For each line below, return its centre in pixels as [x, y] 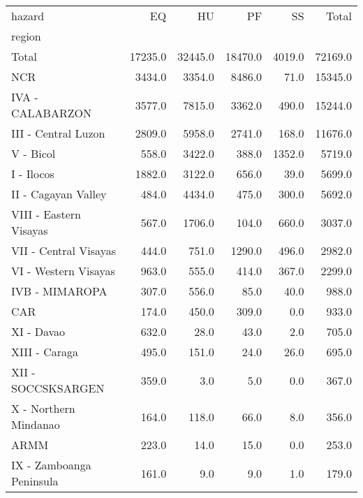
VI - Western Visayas [63, 271]
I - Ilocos [33, 174]
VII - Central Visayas [64, 250]
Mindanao [36, 424]
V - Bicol [34, 153]
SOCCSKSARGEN [58, 388]
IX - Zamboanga [51, 465]
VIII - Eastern [46, 214]
